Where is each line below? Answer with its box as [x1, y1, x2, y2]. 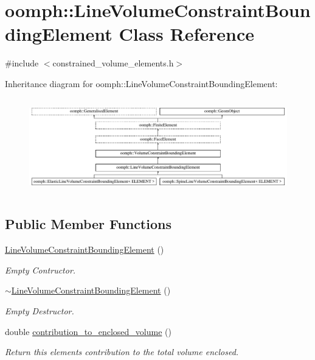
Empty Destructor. [5, 305, 74, 317]
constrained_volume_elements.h [52, 57, 174, 69]
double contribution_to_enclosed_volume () [5, 325, 171, 337]
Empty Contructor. [5, 263, 76, 276]
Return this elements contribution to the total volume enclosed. [5, 345, 239, 358]
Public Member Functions [5, 214, 171, 233]
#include [5, 57, 39, 69]
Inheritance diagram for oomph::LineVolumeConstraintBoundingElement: [5, 77, 278, 90]
